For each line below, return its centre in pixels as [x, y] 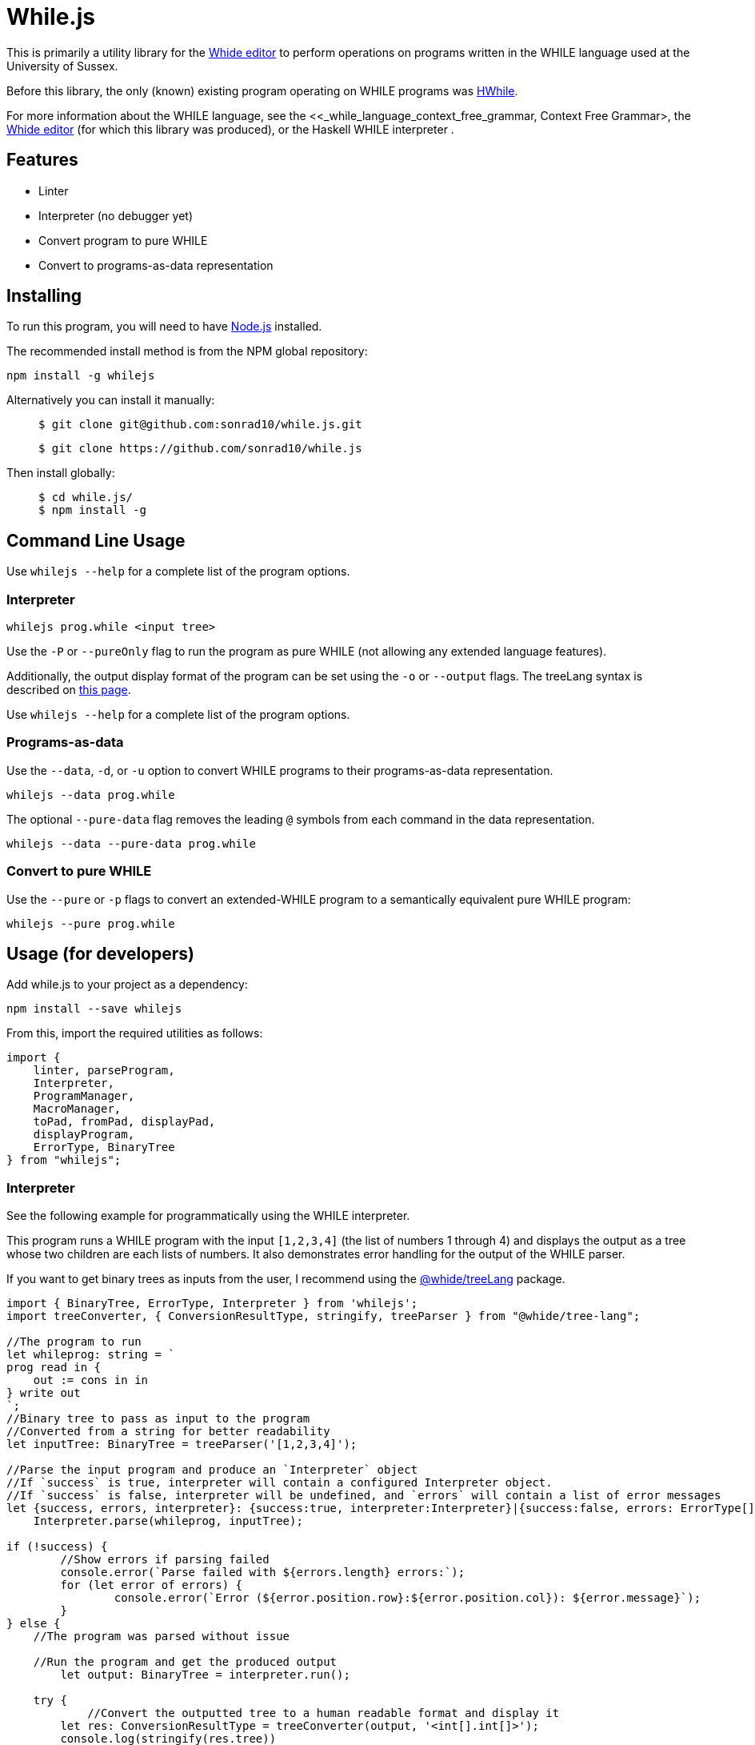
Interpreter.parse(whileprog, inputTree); [168, 1521]
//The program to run [74, 1342]
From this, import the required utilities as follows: [135, 1033]
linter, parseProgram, [104, 1071]
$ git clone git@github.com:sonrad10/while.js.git [200, 425]
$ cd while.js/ [86, 497]
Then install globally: [61, 473]
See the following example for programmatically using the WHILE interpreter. [208, 1216]
